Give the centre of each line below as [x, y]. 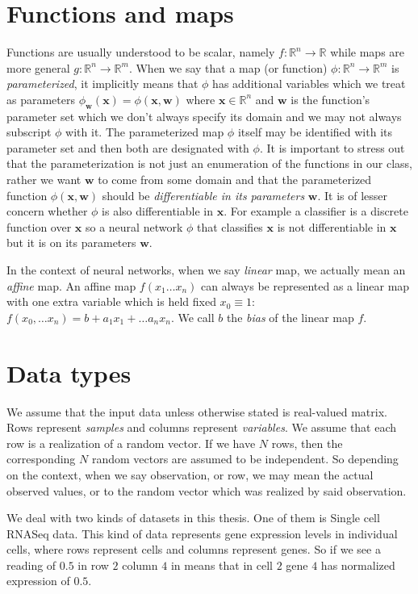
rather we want [44, 180]
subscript [29, 132]
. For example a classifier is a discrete [316, 211]
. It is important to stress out [332, 147]
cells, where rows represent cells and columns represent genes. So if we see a [194, 549]
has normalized [358, 565]
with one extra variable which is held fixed [111, 301]
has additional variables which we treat [309, 84]
